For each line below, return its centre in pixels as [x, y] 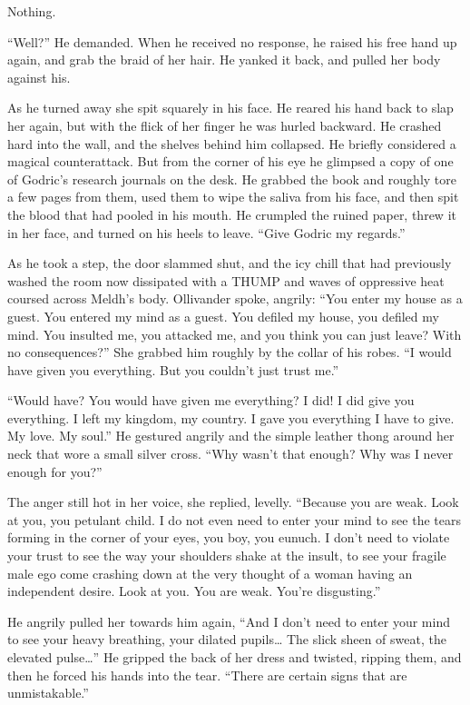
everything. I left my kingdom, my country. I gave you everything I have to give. [231, 417]
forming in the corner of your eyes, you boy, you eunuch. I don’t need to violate [229, 537]
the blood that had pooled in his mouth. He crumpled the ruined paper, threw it [232, 214]
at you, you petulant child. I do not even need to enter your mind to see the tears [234, 519]
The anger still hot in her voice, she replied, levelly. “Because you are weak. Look [233, 502]
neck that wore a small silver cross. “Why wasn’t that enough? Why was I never [230, 454]
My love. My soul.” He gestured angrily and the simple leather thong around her [231, 436]
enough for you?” [55, 471]
